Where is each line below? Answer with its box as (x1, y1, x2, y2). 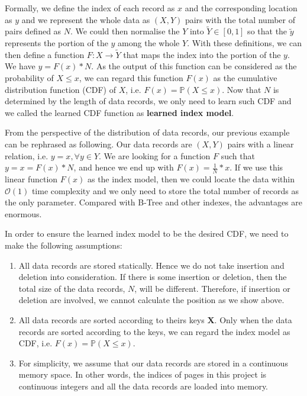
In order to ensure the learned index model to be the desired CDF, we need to (5, 227, 289, 240)
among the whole (118, 37, 180, 49)
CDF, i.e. (18, 337, 53, 349)
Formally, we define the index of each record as (5, 2, 175, 14)
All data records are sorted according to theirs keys (18, 313, 205, 326)
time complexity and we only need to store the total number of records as (31, 184, 299, 197)
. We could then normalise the (70, 25, 180, 37)
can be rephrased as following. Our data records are (5, 137, 192, 150)
